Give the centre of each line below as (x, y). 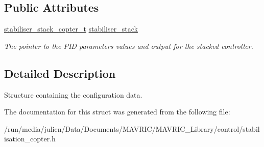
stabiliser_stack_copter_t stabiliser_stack (71, 29)
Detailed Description (60, 73)
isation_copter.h (30, 139)
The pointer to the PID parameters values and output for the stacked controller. (129, 46)
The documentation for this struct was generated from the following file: (117, 112)
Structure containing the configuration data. (73, 94)
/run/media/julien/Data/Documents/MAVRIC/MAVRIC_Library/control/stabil (132, 128)
